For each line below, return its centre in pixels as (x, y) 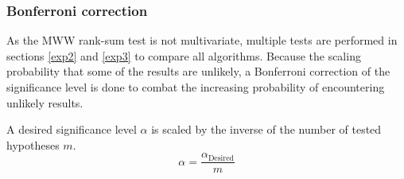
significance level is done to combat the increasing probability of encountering (196, 87)
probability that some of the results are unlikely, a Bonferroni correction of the (198, 71)
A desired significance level (72, 129)
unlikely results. (45, 102)
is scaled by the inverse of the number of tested (266, 129)
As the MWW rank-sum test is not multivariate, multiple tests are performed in (202, 40)
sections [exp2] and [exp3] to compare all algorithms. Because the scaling (184, 55)
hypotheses (33, 144)
